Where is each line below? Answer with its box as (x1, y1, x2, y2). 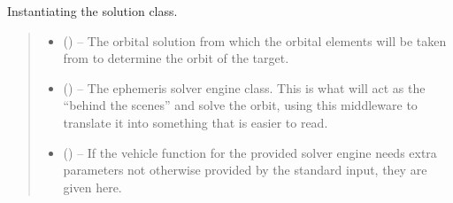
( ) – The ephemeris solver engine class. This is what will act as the (63, 78, 426, 97)
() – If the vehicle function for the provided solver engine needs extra (63, 143, 437, 161)
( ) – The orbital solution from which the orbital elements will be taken (63, 31, 447, 50)
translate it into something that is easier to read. (63, 113, 328, 131)
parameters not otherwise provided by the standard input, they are (63, 160, 427, 179)
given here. (63, 177, 122, 196)
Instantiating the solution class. (7, 2, 178, 20)
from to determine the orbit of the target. (63, 49, 289, 67)
